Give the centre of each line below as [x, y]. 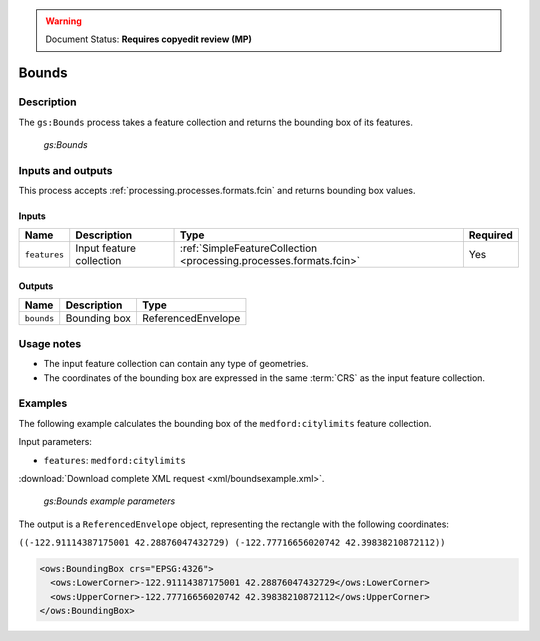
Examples [43, 403]
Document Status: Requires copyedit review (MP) [148, 39]
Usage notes [50, 343]
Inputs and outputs [65, 170]
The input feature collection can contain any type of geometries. [176, 364]
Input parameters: [55, 442]
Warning [63, 21]
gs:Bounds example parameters [109, 501]
